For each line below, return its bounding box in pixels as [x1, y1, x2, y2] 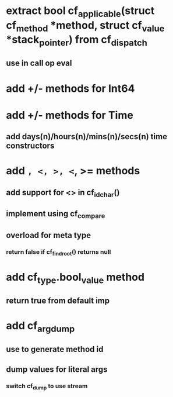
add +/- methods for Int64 [6, 82, 135, 95]
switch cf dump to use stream [6, 382, 88, 391]
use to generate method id [6, 344, 104, 354]
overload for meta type [6, 230, 91, 240]
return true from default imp [6, 296, 110, 306]
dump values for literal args [6, 364, 108, 374]
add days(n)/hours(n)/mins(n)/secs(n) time [6, 132, 168, 141]
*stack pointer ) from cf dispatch [6, 33, 147, 48]
